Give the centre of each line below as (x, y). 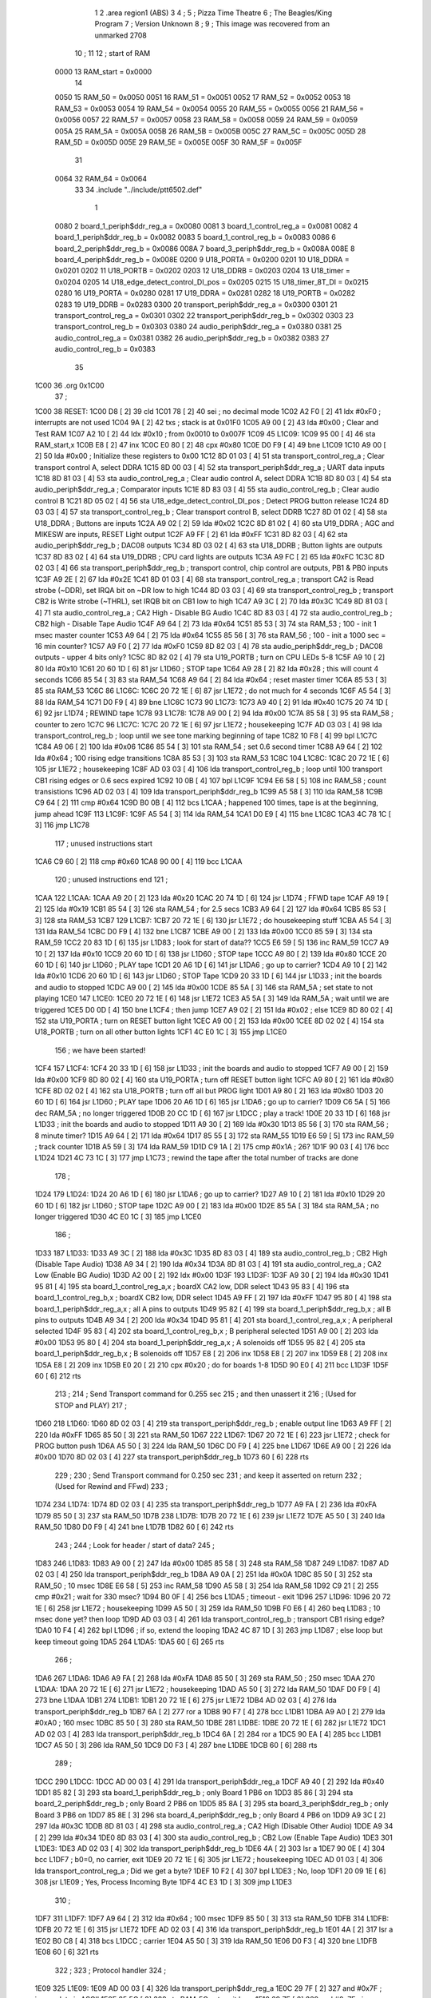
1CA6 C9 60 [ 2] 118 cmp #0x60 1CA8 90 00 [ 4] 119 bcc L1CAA (138, 861)
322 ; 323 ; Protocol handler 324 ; (111, 1970)
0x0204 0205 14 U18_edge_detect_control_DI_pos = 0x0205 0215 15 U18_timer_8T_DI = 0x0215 (212, 282)
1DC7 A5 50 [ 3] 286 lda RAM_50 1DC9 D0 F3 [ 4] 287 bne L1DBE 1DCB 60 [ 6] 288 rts (176, 1745)
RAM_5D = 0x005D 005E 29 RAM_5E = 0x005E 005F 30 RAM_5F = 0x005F (178, 142)
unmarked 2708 (121, 35)
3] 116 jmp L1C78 (62, 825)
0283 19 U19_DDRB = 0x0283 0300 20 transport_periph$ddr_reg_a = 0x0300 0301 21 (196, 304)
